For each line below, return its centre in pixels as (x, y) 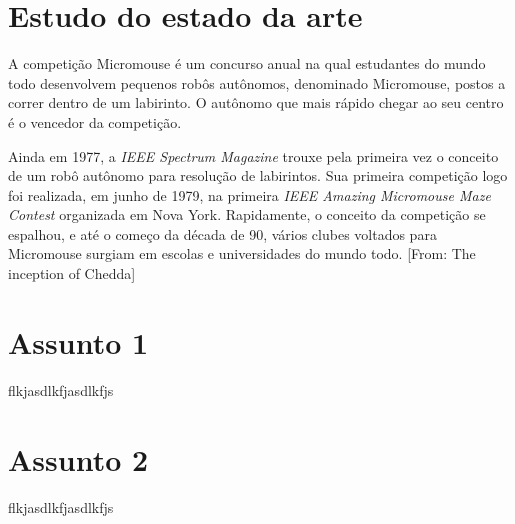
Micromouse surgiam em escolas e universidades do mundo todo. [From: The (242, 253)
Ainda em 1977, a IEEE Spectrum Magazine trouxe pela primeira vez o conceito (253, 155)
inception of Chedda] (72, 273)
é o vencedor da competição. (95, 121)
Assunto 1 (78, 341)
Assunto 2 (78, 458)
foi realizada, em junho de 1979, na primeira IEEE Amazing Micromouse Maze (249, 194)
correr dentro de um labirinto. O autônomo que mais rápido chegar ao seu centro (256, 102)
